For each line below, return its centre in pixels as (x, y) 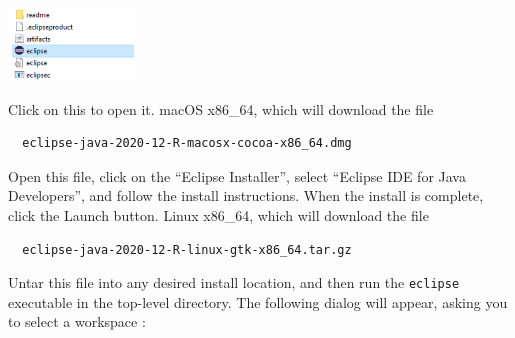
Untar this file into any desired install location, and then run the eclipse (234, 282)
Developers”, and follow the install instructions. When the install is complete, (246, 195)
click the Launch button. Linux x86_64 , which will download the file (218, 214)
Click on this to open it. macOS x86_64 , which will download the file (221, 108)
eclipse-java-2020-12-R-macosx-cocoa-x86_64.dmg (187, 143)
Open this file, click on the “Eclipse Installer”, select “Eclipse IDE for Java (237, 175)
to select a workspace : (77, 321)
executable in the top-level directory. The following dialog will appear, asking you (258, 301)
